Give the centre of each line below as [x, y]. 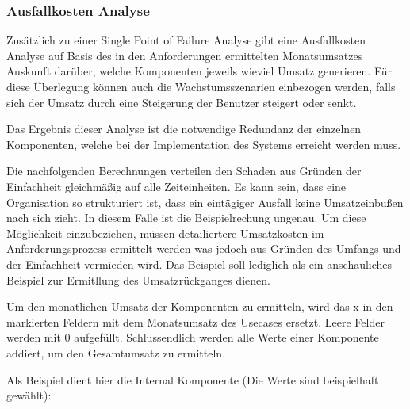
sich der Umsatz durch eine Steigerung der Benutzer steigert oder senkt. [182, 102]
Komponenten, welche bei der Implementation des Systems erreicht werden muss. [204, 144]
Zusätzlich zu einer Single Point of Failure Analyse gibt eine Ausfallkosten [186, 40]
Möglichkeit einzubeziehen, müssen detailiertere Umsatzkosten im [165, 233]
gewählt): [29, 395]
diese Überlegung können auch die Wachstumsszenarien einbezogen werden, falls [201, 86]
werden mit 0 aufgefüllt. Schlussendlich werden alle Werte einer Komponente [193, 337]
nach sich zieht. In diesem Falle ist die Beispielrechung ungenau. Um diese [186, 218]
